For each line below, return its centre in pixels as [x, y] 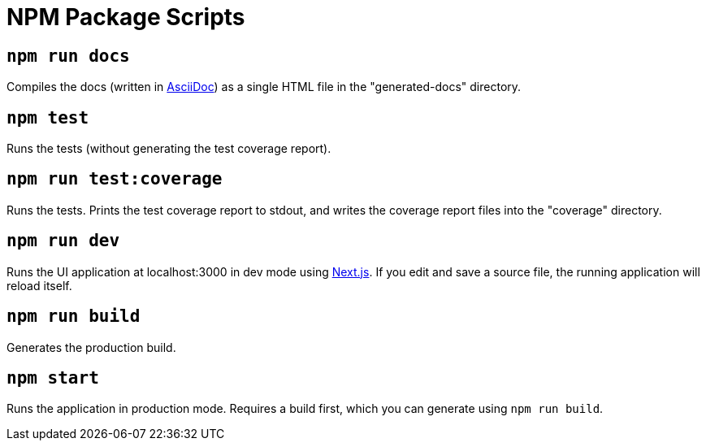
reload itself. [39, 285]
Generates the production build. [91, 347]
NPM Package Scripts [126, 17]
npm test [48, 117]
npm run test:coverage [115, 179]
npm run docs [68, 56]
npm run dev [63, 241]
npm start [53, 378]
